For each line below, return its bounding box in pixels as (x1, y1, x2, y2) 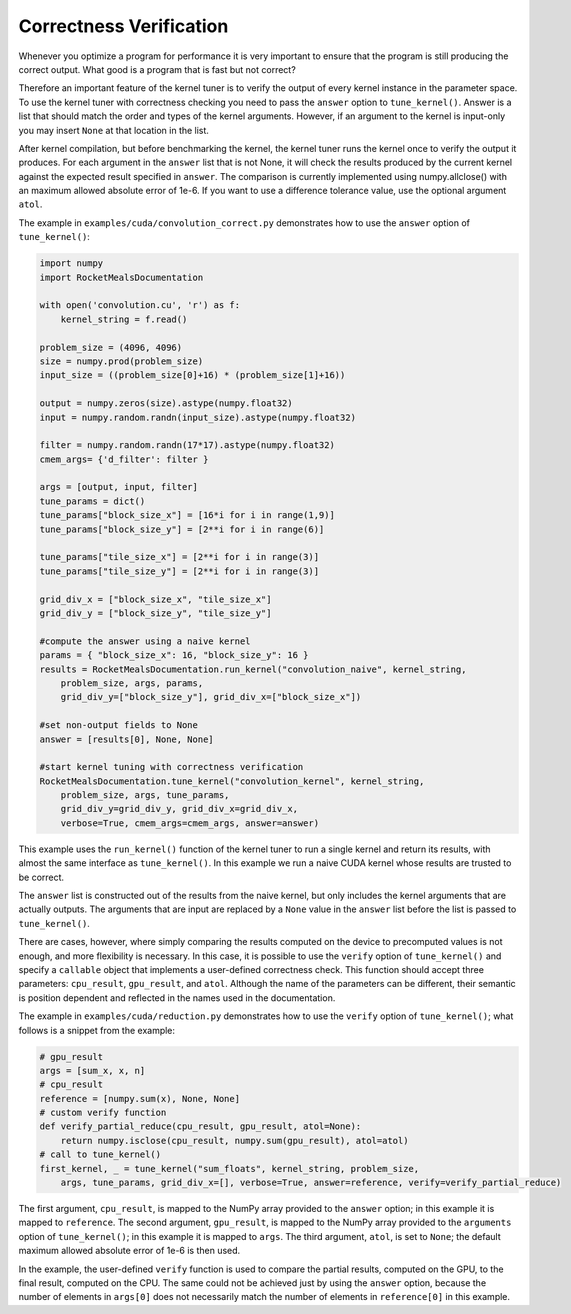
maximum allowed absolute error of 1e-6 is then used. (18, 1245, 241, 1257)
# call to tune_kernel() (39, 1149, 162, 1160)
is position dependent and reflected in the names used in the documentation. (18, 991, 336, 1004)
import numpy (39, 258, 104, 269)
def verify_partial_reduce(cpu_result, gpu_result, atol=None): (39, 1121, 362, 1132)
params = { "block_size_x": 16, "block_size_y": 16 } (39, 650, 309, 661)
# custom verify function (39, 1107, 167, 1119)
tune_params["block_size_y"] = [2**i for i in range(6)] (39, 523, 325, 535)
